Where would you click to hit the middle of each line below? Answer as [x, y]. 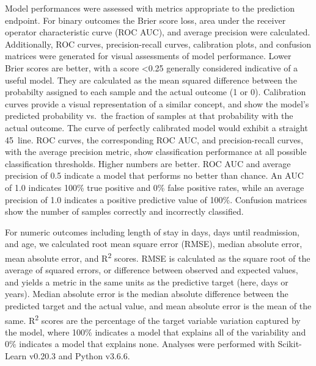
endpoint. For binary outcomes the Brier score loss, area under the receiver [145, 20]
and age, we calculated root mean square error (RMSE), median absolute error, [154, 244]
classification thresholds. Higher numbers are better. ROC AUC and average [148, 163]
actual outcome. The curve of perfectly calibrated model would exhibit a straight [156, 127]
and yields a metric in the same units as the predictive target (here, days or [147, 282]
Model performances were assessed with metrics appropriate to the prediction [150, 8]
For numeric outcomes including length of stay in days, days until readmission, [152, 231]
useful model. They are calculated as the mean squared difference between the [151, 80]
